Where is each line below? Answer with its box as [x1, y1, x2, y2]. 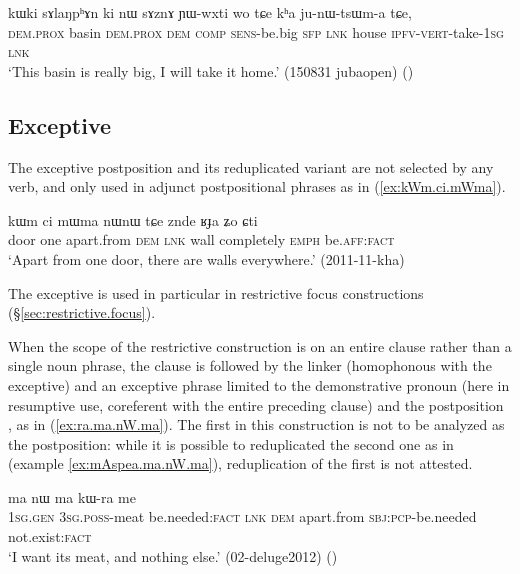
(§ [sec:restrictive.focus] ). [8, 302, 156, 323]
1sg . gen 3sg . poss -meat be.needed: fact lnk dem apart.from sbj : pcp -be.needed [8, 506, 477, 527]
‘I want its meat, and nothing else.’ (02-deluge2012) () [8, 545, 338, 566]
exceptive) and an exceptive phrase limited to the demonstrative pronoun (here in [8, 374, 510, 395]
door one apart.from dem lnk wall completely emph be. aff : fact [8, 229, 395, 250]
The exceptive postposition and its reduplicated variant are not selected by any [8, 156, 494, 177]
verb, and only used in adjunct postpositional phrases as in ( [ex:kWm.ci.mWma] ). [8, 176, 506, 197]
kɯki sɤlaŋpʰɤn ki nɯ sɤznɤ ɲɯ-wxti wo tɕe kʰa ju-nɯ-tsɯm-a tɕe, [8, 2, 412, 22]
